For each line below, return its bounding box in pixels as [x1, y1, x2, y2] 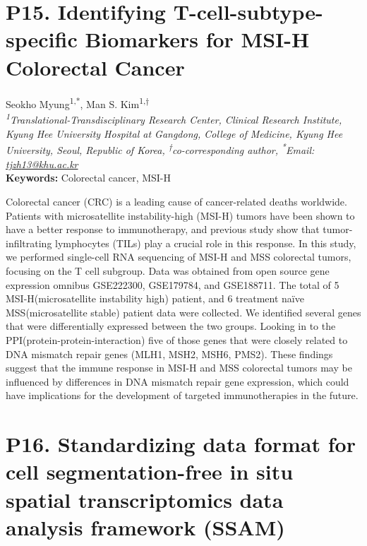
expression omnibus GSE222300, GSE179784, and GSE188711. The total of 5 [6, 277, 339, 292]
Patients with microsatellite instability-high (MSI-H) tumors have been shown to [6, 208, 355, 222]
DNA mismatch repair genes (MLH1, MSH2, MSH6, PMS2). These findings [6, 346, 333, 361]
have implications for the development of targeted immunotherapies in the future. [6, 388, 359, 403]
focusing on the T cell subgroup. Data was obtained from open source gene [6, 263, 330, 278]
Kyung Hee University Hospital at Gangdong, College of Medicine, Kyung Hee [6, 126, 343, 141]
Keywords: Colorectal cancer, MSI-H [6, 170, 172, 185]
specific [6, 25, 78, 54]
